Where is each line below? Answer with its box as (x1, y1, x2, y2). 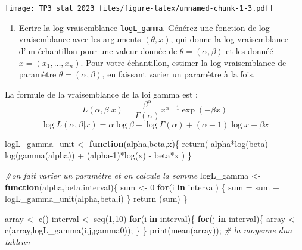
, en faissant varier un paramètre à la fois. (102, 68, 255, 80)
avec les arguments (73, 33, 141, 45)
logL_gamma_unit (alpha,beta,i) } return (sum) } (5, 192, 188, 205)
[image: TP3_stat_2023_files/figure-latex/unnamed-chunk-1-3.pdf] (5, 4, 274, 12)
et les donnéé (226, 44, 273, 57)
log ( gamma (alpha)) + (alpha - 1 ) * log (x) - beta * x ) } (5, 149, 192, 161)
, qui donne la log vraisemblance (170, 33, 288, 45)
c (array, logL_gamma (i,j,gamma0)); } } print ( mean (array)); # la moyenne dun (5, 224, 292, 236)
